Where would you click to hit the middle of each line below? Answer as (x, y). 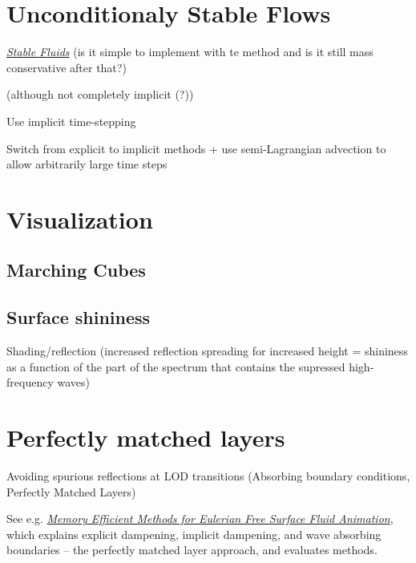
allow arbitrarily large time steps (87, 164)
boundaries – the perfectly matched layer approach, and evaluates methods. (192, 550)
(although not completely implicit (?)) (100, 94)
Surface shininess (79, 317)
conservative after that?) (67, 67)
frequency (30, 382)
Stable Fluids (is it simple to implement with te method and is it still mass (190, 52)
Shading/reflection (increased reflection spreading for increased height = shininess (207, 351)
